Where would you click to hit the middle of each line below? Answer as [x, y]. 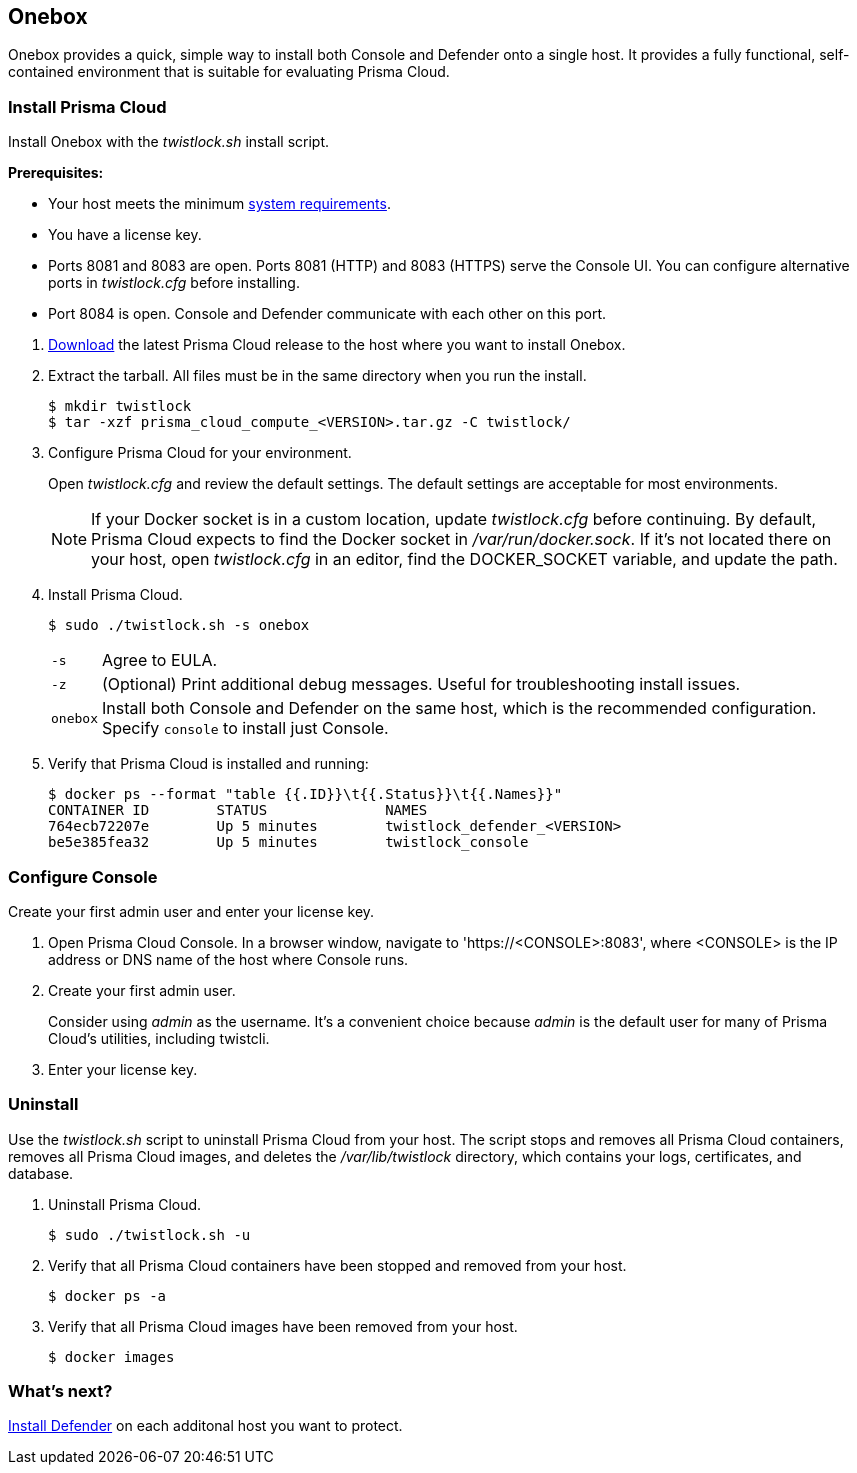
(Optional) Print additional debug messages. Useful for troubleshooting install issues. [421, 684]
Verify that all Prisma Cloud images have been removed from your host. [283, 1326]
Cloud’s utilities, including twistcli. [159, 1038]
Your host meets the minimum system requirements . [219, 204]
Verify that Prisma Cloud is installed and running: [208, 764]
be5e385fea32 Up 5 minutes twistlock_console [288, 842]
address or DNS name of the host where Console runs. [228, 959]
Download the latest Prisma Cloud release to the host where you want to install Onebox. [337, 345]
